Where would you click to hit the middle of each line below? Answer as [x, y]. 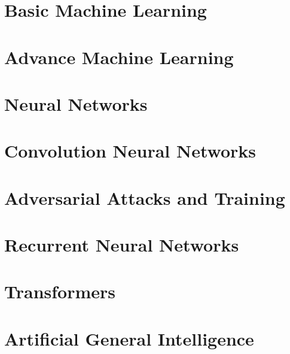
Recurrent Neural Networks [122, 245]
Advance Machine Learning [119, 57]
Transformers [60, 291]
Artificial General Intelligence [129, 338]
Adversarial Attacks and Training [145, 197]
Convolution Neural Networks [130, 151]
